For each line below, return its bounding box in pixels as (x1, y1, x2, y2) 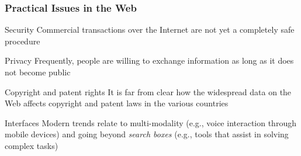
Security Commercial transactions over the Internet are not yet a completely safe (5, 23, 295, 36)
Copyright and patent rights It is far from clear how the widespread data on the (5, 85, 292, 98)
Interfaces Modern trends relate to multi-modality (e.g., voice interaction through (5, 116, 296, 129)
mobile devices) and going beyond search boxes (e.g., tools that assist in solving (5, 128, 289, 140)
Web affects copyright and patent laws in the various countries (5, 97, 229, 109)
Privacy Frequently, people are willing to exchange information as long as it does (5, 54, 294, 67)
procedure (5, 34, 40, 47)
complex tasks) (5, 139, 58, 151)
